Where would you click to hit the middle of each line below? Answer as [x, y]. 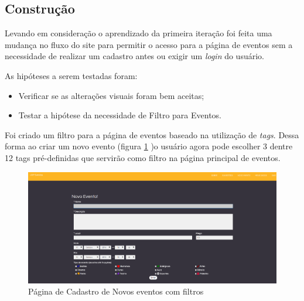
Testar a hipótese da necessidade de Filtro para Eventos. [120, 115]
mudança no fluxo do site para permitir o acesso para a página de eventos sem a [149, 44]
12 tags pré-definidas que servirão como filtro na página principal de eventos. [143, 157]
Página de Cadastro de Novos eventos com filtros [116, 291]
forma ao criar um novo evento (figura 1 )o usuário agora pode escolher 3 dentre [149, 146]
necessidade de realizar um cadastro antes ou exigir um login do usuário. [134, 56]
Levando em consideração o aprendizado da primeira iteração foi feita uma [139, 33]
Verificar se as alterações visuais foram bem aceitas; [111, 95]
